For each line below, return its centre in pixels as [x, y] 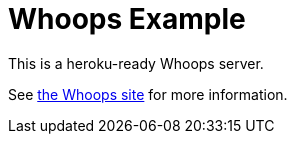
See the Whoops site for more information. [148, 94]
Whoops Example [127, 19]
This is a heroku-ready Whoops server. [136, 63]
